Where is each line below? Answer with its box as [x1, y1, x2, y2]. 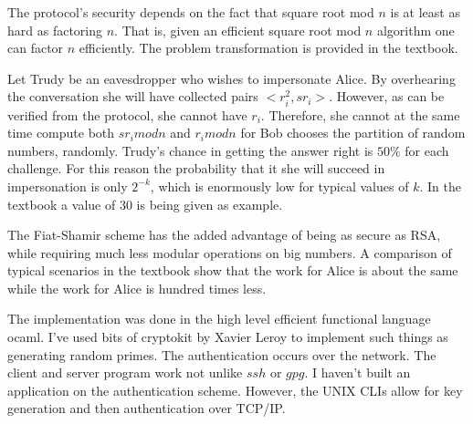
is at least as [390, 3, 460, 21]
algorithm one [376, 20, 455, 39]
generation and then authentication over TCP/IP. [7, 398, 286, 418]
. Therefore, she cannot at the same [260, 105, 460, 124]
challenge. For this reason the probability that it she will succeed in [7, 159, 385, 178]
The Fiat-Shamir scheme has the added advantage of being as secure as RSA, [7, 225, 441, 244]
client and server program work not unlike [7, 363, 243, 382]
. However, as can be [329, 87, 445, 106]
